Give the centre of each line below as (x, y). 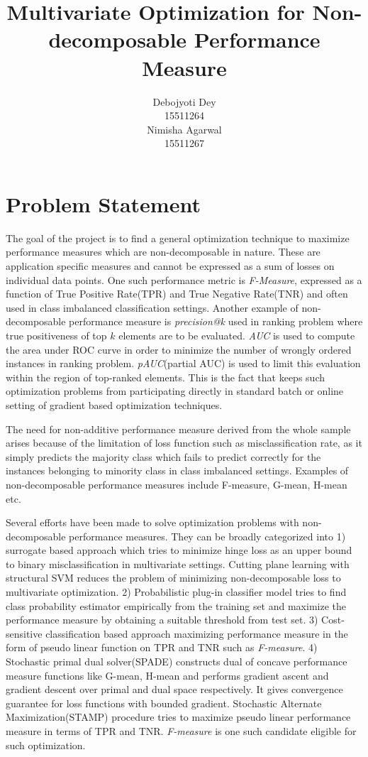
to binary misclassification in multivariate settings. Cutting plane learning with (178, 563)
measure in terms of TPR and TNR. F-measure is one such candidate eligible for (181, 731)
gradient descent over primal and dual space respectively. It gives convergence (174, 689)
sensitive (24, 633)
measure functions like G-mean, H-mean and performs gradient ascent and (167, 675)
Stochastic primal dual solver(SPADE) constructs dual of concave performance (177, 661)
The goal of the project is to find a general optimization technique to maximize (178, 238)
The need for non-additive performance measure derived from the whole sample (178, 429)
